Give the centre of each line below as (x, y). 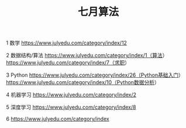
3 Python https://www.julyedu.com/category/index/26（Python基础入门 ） (95, 75)
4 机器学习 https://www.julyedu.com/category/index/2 (71, 95)
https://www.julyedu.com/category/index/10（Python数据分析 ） (83, 82)
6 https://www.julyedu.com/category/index (58, 119)
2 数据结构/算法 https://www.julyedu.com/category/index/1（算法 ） (87, 56)
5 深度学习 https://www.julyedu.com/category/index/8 (71, 107)
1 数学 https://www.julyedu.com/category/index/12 (67, 43)
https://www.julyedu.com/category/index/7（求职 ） (68, 63)
